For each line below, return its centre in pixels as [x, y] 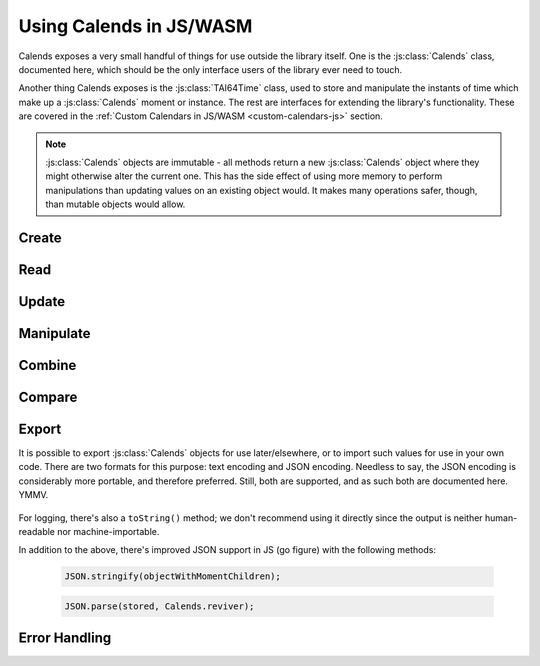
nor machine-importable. [108, 532]
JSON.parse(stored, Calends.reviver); [159, 606]
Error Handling [65, 638]
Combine [47, 365]
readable [36, 532]
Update [42, 301]
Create [40, 237]
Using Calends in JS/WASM [135, 26]
